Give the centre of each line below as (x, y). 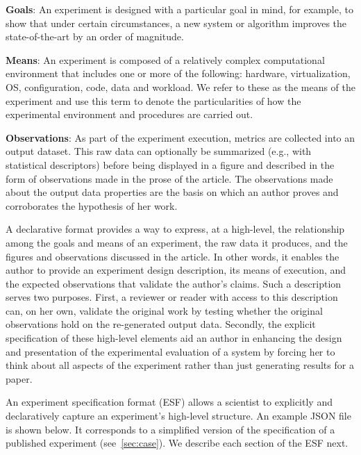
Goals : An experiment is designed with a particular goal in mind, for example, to (179, 9)
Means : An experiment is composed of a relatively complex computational (165, 59)
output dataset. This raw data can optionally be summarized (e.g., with (159, 151)
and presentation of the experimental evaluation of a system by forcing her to (170, 351)
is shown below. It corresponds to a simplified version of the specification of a (170, 429)
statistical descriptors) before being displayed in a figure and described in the (170, 164)
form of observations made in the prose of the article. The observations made (169, 178)
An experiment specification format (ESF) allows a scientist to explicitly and (169, 402)
